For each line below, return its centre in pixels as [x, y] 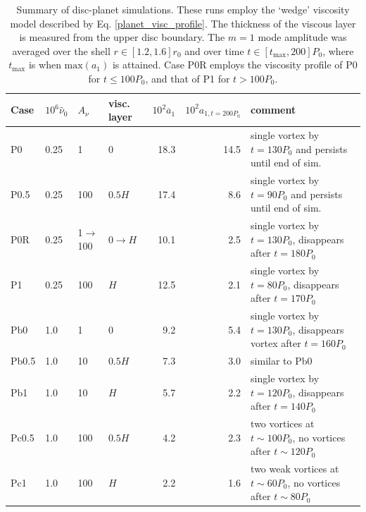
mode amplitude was [302, 37]
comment [273, 110]
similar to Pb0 [282, 361]
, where [338, 50]
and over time [214, 50]
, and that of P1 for [188, 78]
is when [45, 65]
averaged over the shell [61, 50]
